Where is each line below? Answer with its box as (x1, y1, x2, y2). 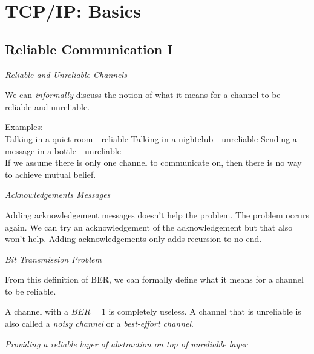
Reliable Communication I (5, 39, 173, 58)
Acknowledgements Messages (5, 188, 111, 201)
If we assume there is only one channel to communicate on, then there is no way (5, 156, 302, 169)
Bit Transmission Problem (5, 252, 102, 265)
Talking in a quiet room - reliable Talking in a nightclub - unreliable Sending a (5, 132, 297, 145)
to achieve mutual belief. (5, 168, 96, 180)
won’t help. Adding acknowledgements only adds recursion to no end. (5, 232, 262, 245)
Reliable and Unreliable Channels (5, 68, 127, 80)
